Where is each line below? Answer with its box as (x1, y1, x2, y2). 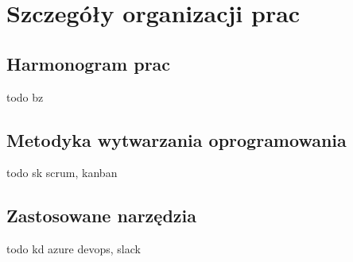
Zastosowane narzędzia (6, 203, 196, 228)
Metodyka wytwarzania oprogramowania (6, 127, 347, 152)
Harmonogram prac (6, 51, 171, 75)
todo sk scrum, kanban (6, 164, 118, 181)
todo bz (6, 88, 44, 105)
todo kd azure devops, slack (6, 241, 141, 257)
